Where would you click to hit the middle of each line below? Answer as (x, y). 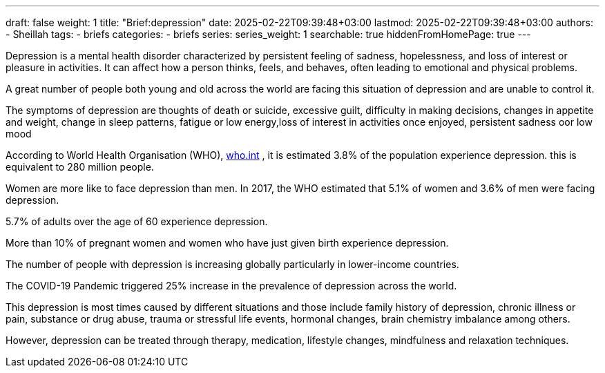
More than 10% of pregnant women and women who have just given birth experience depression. (227, 243)
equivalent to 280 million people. (80, 167)
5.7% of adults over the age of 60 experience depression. (137, 221)
